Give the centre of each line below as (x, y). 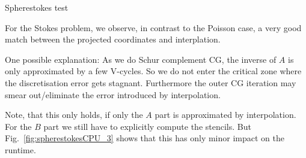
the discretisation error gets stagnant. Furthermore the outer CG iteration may (151, 82)
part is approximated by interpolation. (225, 115)
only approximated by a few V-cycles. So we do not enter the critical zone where (153, 71)
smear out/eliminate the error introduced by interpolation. (113, 94)
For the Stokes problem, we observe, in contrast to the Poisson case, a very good (153, 27)
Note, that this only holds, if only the (74, 115)
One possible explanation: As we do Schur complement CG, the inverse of (141, 59)
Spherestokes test (37, 7)
